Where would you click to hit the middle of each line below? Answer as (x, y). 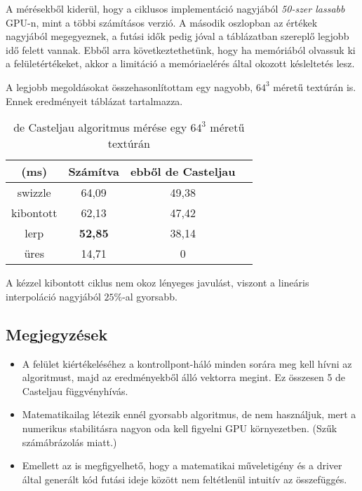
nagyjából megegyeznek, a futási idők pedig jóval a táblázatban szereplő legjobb (177, 36)
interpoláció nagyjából (53, 296)
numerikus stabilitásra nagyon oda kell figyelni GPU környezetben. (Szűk (180, 428)
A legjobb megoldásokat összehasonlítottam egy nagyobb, (129, 87)
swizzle (34, 193)
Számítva (94, 172)
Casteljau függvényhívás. (75, 390)
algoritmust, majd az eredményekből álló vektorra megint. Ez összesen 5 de (184, 377)
